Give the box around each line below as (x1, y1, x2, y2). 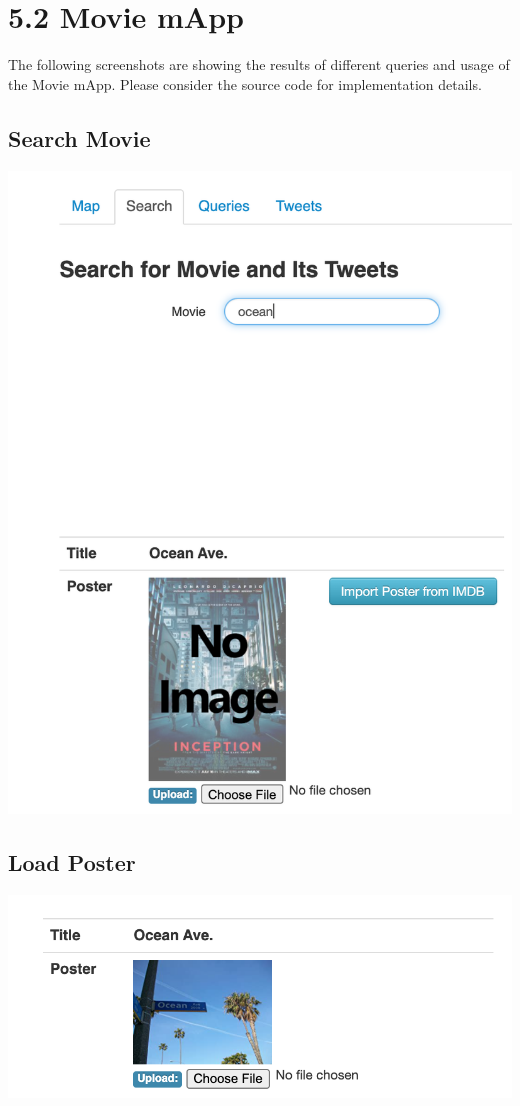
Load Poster (8, 847, 136, 877)
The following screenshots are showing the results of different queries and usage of (8, 54, 510, 75)
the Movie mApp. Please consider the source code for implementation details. (8, 73, 482, 94)
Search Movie (8, 122, 151, 153)
